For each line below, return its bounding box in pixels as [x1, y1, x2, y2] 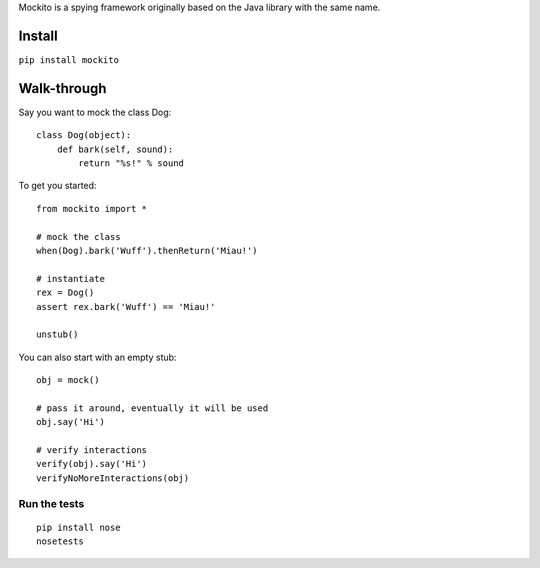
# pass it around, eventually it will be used [36, 402, 269, 414]
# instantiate [36, 273, 105, 284]
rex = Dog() [36, 287, 95, 299]
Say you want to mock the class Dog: [18, 106, 172, 118]
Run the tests [18, 496, 85, 510]
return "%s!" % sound [78, 157, 185, 169]
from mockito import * [36, 203, 148, 214]
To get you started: [18, 180, 97, 192]
